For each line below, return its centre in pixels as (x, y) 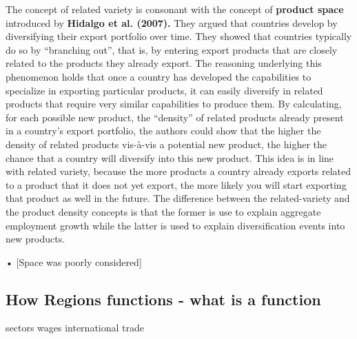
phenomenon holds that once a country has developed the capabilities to (159, 76)
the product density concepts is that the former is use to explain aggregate (163, 211)
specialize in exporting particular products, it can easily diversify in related (164, 90)
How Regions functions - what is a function (163, 299)
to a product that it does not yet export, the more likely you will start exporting (176, 184)
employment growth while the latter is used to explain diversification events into (175, 225)
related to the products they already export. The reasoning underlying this (164, 63)
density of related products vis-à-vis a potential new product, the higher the (166, 144)
